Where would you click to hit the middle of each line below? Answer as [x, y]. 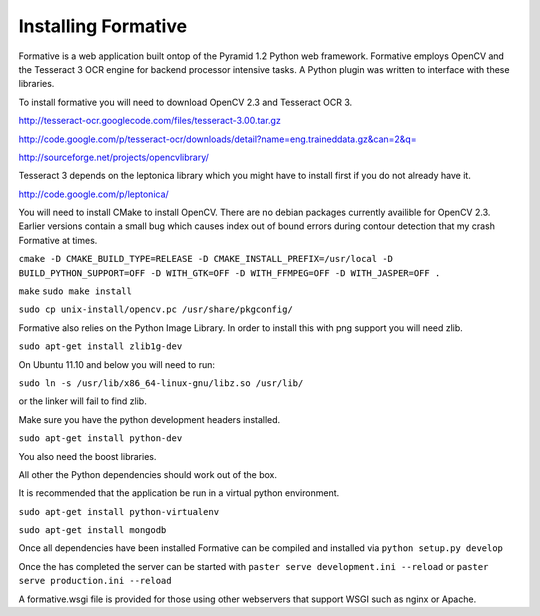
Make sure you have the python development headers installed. [149, 419]
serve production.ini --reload [95, 581]
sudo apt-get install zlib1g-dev [100, 346]
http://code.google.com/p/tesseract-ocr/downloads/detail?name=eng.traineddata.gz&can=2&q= [217, 139]
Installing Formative [103, 26]
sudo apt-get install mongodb [92, 530]
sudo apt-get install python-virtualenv [119, 511]
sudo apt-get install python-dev [100, 438]
